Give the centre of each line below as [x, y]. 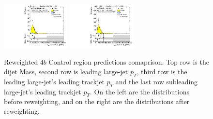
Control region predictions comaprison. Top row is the [129, 62]
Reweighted [21, 62]
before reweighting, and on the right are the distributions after [97, 101]
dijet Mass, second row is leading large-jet [66, 72]
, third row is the [162, 72]
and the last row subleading [157, 81]
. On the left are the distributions [140, 91]
